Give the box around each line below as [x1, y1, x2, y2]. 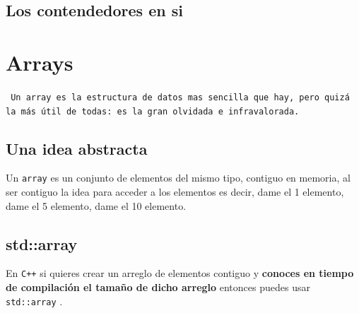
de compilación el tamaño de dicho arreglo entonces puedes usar [6, 280, 310, 295]
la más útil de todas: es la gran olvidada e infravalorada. [6, 106, 300, 117]
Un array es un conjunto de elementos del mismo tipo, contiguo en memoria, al [6, 170, 351, 185]
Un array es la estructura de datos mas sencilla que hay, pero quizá [11, 92, 350, 102]
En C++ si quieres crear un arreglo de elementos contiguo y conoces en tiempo [6, 266, 354, 280]
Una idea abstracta [6, 137, 148, 159]
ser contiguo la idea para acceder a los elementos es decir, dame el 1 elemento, [6, 184, 344, 199]
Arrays [6, 47, 73, 76]
